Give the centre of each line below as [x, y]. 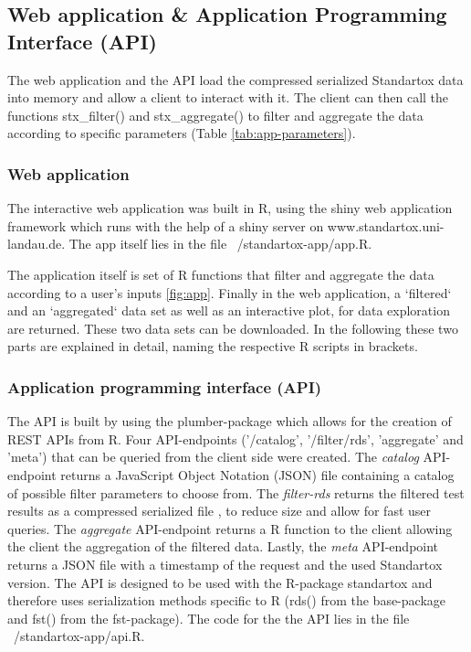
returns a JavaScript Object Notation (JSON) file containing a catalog [257, 474]
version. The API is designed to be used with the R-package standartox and [220, 582]
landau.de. [37, 244]
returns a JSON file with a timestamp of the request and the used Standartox [225, 564]
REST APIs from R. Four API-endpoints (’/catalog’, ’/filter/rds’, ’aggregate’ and [235, 438]
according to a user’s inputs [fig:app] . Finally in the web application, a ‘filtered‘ [230, 292]
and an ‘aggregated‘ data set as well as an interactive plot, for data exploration [229, 310]
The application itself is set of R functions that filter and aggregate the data [221, 274]
